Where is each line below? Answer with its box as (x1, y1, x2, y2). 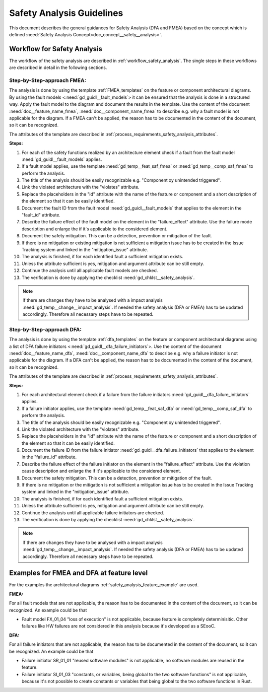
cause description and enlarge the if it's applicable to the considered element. (21, 468, 181, 474)
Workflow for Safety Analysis (9, 45, 103, 53)
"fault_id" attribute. (21, 212, 61, 218)
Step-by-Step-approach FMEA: (9, 77, 86, 84)
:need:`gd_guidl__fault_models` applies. (21, 156, 102, 162)
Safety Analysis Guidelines (9, 7, 124, 18)
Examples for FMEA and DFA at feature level (9, 569, 148, 577)
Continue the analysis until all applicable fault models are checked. (21, 268, 158, 274)
